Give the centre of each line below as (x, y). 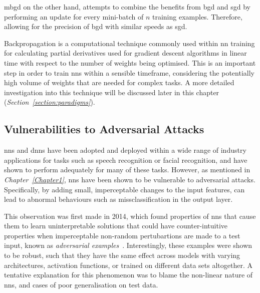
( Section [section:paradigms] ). (50, 102)
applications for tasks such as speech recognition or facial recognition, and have (126, 160)
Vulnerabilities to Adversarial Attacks (104, 129)
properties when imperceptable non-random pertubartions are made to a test (122, 235)
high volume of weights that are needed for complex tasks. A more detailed (119, 82)
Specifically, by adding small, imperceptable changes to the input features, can (124, 189)
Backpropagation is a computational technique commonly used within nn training (129, 43)
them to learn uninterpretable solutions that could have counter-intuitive (116, 226)
